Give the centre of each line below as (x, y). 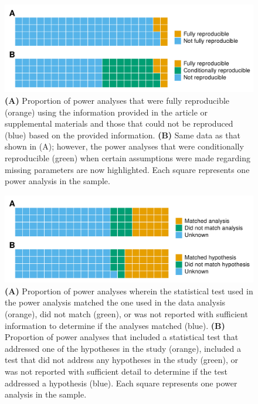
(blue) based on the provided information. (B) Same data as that (123, 135)
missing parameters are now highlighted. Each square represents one (127, 169)
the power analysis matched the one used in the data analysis (115, 302)
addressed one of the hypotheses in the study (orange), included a (123, 348)
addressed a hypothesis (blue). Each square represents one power (121, 383)
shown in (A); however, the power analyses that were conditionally (124, 146)
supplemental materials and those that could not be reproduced (119, 123)
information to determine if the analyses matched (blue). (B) (115, 325)
